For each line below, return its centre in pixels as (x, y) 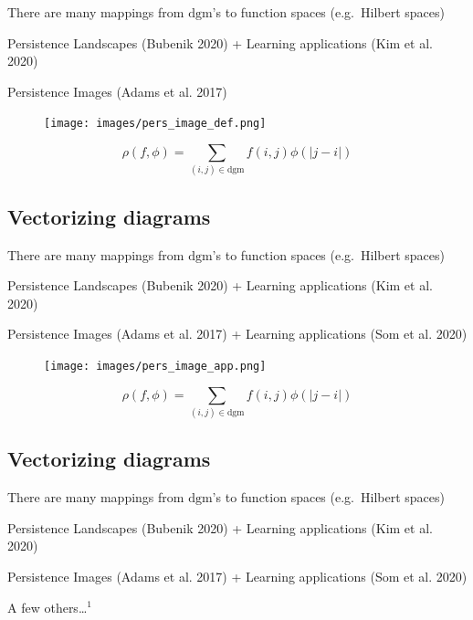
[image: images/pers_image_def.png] (155, 124)
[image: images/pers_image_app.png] (155, 366)
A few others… (47, 607)
